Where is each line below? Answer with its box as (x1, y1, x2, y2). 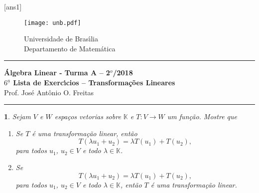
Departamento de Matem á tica (24, 43, 116, 53)
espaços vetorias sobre (54, 111, 121, 122)
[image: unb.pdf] (24, 19, 81, 26)
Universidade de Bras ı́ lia (24, 33, 99, 44)
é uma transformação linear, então (32, 128, 137, 138)
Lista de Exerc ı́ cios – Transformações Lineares (13, 77, 175, 88)
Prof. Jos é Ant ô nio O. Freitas (4, 87, 94, 97)
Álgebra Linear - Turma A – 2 (4, 67, 110, 78)
